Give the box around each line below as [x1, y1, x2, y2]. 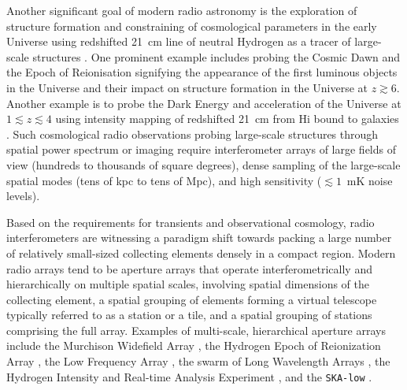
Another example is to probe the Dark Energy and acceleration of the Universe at [6, 95, 401, 111]
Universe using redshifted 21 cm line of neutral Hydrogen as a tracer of [6, 33, 351, 50]
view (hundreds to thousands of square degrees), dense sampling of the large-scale [6, 156, 401, 173]
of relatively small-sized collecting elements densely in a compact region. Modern [6, 244, 396, 261]
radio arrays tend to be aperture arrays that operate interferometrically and [6, 260, 372, 277]
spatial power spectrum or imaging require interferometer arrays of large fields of [6, 141, 397, 158]
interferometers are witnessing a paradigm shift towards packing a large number [6, 229, 392, 246]
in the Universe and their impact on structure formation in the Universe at [6, 79, 368, 95]
